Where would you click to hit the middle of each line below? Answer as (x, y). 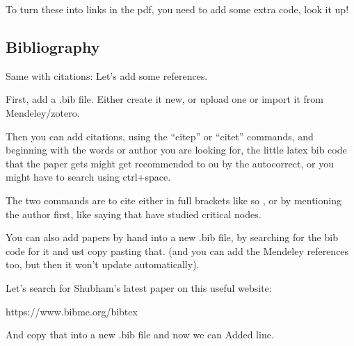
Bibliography (53, 46)
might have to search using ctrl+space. (88, 177)
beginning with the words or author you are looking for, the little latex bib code (176, 150)
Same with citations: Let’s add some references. (107, 75)
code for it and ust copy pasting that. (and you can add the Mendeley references (177, 250)
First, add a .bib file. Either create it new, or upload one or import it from (164, 99)
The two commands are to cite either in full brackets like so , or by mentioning (174, 200)
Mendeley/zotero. (43, 112)
